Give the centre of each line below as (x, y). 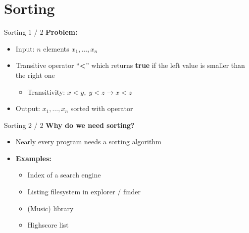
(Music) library (50, 208)
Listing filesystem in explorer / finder (84, 192)
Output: (28, 108)
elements (56, 48)
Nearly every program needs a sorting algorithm (88, 142)
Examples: (33, 158)
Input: (25, 48)
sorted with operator (102, 108)
